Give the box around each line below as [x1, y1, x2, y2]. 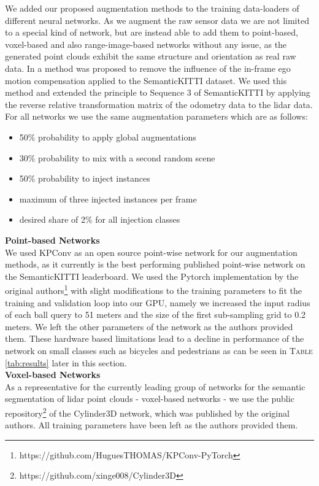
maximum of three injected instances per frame [19, 192, 197, 205]
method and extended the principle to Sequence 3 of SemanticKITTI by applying [5, 86, 310, 99]
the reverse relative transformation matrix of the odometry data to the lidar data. [5, 98, 313, 110]
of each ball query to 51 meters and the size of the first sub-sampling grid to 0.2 [5, 308, 306, 321]
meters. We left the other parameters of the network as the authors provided [5, 320, 293, 333]
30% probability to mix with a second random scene [19, 151, 215, 164]
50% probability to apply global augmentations [19, 130, 196, 143]
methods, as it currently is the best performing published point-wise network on [5, 258, 306, 271]
